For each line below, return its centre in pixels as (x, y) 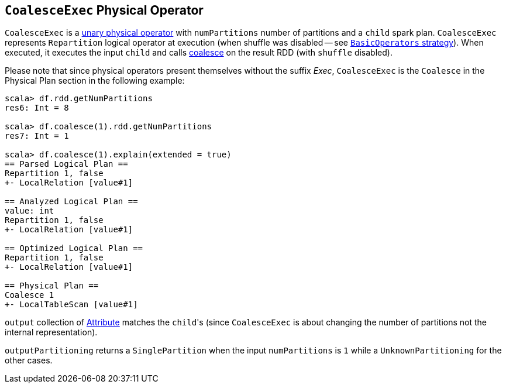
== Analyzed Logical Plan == (71, 202)
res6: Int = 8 (37, 108)
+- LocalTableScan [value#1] (71, 305)
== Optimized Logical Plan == (74, 248)
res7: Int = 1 (37, 136)
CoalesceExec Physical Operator (104, 10)
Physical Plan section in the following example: (95, 81)
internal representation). (51, 332)
